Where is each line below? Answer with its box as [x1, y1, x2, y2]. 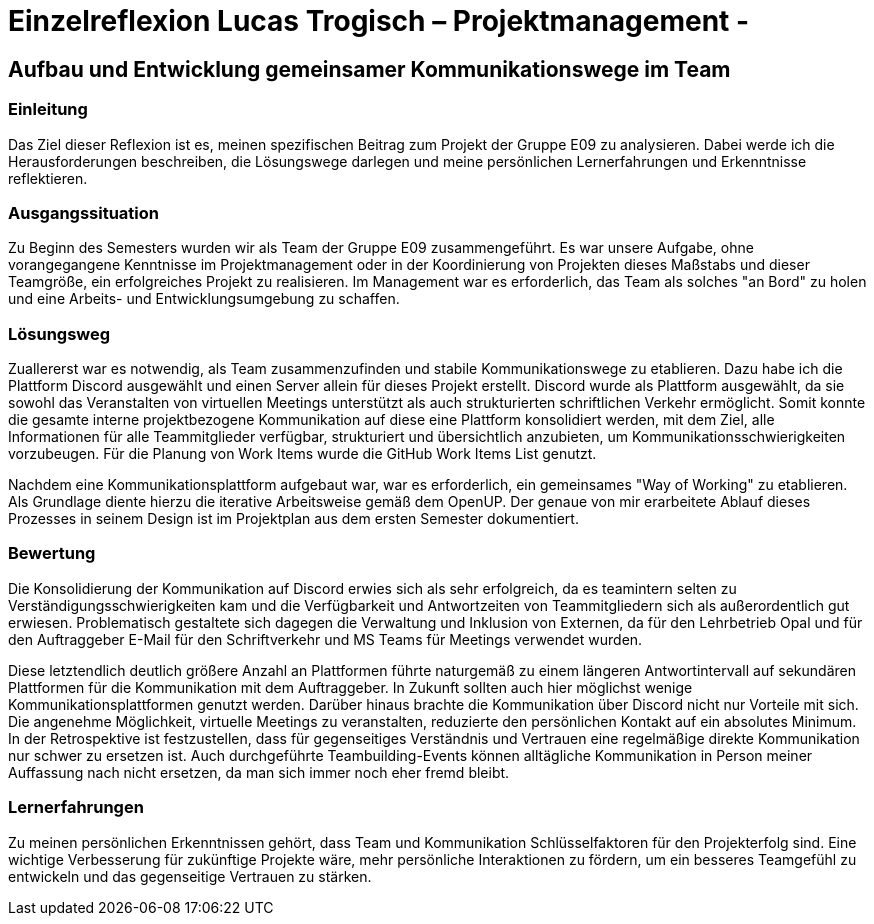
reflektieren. [8, 169, 88, 187]
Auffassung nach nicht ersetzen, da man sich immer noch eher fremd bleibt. [8, 763, 510, 781]
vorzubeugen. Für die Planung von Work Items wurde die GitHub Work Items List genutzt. [8, 445, 597, 463]
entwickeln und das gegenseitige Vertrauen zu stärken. [8, 867, 372, 885]
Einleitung [8, 99, 88, 120]
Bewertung [8, 543, 96, 564]
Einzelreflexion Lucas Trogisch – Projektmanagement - [8, 4, 750, 38]
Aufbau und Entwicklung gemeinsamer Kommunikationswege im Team [8, 56, 731, 82]
